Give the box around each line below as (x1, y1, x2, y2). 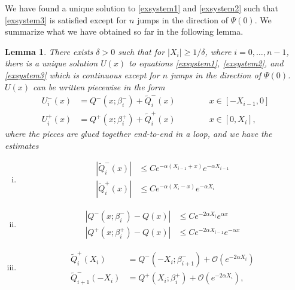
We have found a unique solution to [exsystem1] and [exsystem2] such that (5, 2, 279, 14)
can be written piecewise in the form (33, 80, 165, 93)
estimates (5, 139, 39, 151)
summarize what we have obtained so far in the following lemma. (5, 25, 244, 38)
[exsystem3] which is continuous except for (5, 68, 160, 81)
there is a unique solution (5, 57, 98, 69)
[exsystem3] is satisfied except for (5, 13, 127, 26)
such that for (118, 45, 165, 57)
